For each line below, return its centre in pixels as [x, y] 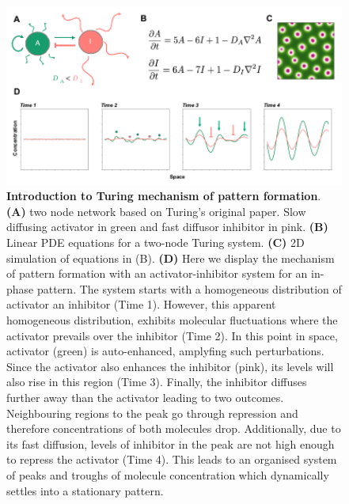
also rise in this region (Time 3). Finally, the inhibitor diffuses [157, 382]
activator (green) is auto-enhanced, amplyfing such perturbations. [165, 351]
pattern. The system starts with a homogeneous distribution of [189, 288]
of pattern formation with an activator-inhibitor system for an [157, 273]
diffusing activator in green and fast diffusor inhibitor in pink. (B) [167, 227]
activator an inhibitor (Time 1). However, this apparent [141, 304]
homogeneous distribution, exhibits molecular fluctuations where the [172, 319]
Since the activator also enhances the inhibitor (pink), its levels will [170, 366]
